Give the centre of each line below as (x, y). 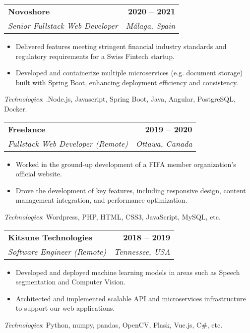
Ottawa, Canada (164, 143)
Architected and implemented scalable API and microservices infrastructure (131, 298)
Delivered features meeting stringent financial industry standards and (121, 46)
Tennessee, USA (142, 251)
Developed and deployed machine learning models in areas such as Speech (128, 272)
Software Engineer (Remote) (57, 251)
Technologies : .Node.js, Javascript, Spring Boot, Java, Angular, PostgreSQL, (120, 99)
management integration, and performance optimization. (101, 200)
